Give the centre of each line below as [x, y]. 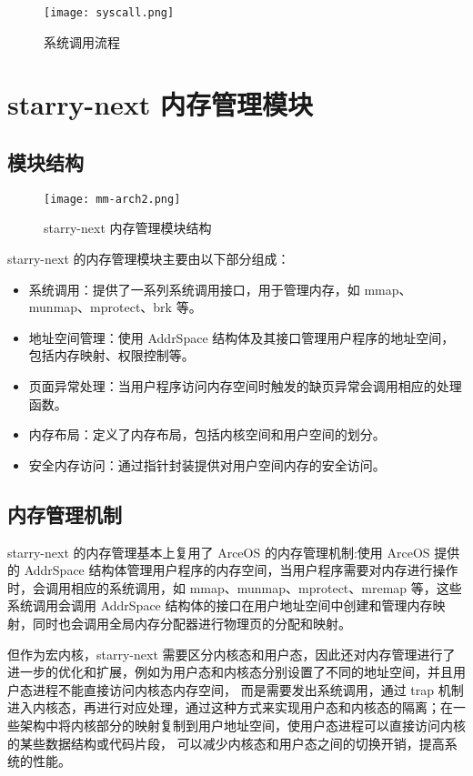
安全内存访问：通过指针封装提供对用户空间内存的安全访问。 [207, 464]
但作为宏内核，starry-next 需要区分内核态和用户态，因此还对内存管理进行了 [231, 654]
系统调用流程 [82, 41]
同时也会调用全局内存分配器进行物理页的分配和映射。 [191, 623]
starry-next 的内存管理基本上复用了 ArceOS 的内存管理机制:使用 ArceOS [219, 552]
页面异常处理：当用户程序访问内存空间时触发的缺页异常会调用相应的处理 [245, 386]
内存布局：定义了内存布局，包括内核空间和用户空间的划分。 [207, 434]
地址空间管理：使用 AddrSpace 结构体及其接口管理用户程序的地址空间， [242, 337]
